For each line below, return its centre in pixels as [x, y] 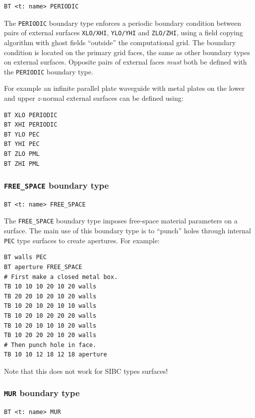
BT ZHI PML [22, 164]
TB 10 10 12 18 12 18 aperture [56, 355]
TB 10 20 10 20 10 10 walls [50, 306]
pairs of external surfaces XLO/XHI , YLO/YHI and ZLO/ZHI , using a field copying [124, 33]
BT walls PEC [25, 257]
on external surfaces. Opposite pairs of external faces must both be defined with [126, 62]
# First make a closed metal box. [61, 277]
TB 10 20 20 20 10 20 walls [50, 335]
